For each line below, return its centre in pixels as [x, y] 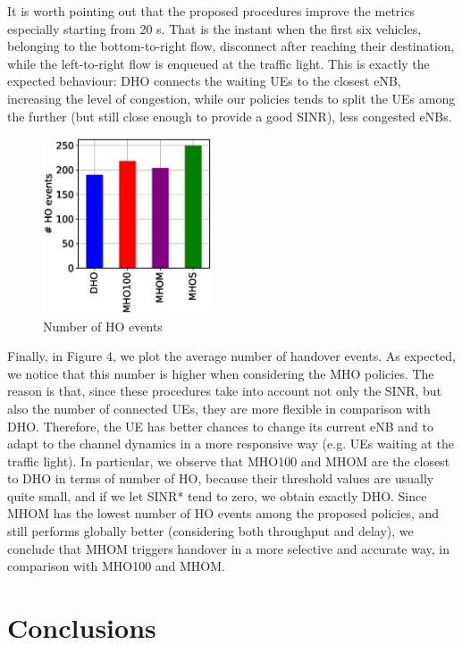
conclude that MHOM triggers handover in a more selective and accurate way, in [228, 548]
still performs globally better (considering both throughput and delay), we [210, 531]
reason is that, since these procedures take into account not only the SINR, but [225, 391]
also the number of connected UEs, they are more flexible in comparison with [219, 408]
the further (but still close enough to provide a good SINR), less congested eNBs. [230, 116]
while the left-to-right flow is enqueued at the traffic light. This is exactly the [218, 63]
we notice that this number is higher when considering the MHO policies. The [221, 373]
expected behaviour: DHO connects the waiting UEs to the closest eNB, [204, 81]
